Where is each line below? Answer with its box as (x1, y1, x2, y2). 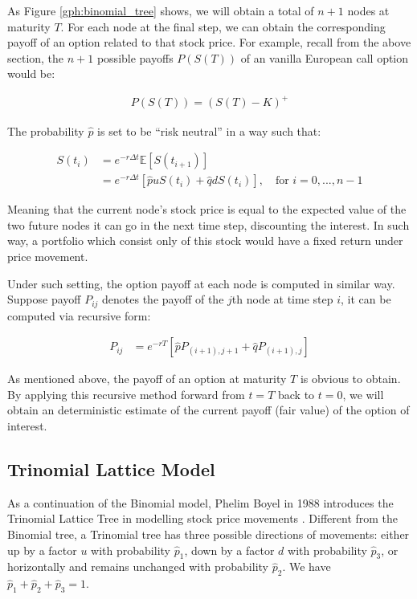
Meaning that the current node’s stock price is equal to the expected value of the (7, 201, 407, 218)
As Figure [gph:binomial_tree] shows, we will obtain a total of (7, 2, 314, 18)
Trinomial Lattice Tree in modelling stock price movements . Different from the (7, 510, 399, 527)
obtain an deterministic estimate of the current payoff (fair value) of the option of (7, 401, 410, 418)
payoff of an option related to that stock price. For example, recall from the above (7, 34, 411, 51)
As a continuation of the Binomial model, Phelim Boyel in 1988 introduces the (7, 494, 394, 511)
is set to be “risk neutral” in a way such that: (97, 122, 321, 139)
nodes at (347, 2, 390, 18)
